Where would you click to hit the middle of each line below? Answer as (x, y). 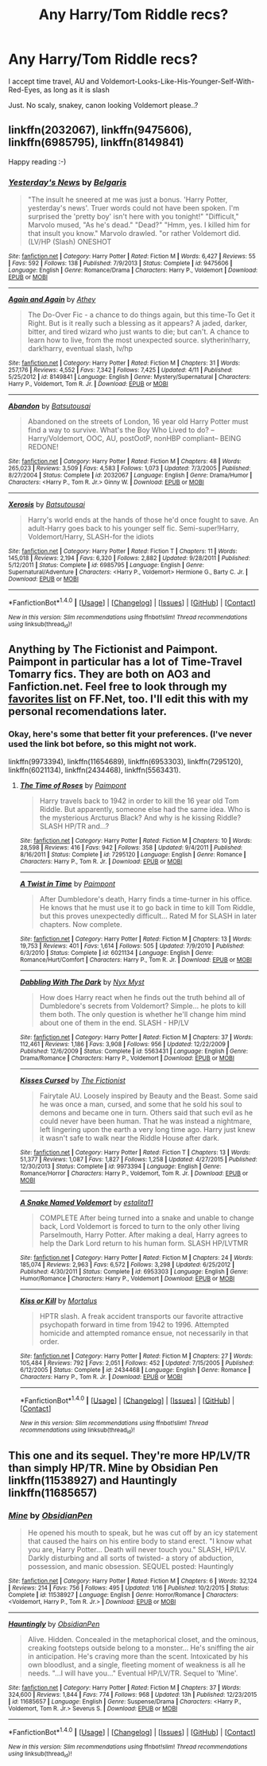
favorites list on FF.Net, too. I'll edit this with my (128, 699)
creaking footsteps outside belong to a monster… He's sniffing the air (141, 1648)
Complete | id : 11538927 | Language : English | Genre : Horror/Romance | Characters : (123, 1595)
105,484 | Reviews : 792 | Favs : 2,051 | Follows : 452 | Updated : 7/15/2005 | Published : (137, 1363)
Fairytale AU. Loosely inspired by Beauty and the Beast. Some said (149, 1096)
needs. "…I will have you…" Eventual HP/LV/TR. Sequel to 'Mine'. (133, 1673)
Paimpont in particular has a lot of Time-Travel (125, 662)
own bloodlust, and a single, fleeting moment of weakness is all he (137, 1665)
